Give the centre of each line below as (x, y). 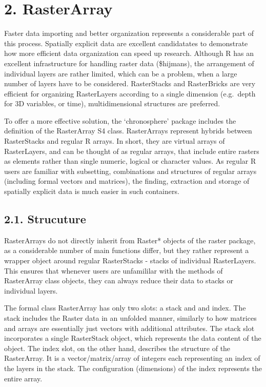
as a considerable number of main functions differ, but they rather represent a (127, 250)
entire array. (23, 378)
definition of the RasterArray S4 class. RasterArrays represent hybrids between (128, 131)
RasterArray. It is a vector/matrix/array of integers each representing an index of (132, 358)
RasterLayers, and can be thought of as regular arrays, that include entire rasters (132, 151)
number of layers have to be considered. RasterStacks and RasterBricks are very (130, 83)
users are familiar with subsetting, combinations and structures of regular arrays (130, 171)
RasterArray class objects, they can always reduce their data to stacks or (119, 280)
